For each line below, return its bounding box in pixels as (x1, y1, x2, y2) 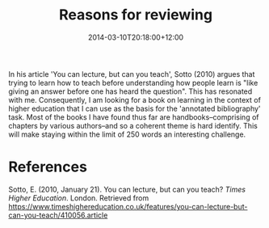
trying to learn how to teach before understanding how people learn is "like (8, 78, 258, 87)
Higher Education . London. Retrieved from (8, 192, 149, 203)
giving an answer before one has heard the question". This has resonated (8, 87, 253, 96)
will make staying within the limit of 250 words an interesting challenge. (8, 129, 246, 139)
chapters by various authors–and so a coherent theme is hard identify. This (8, 120, 258, 130)
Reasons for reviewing (59, 6, 212, 24)
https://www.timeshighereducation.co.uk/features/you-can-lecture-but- (8, 201, 248, 211)
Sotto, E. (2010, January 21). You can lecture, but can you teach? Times (8, 184, 246, 194)
